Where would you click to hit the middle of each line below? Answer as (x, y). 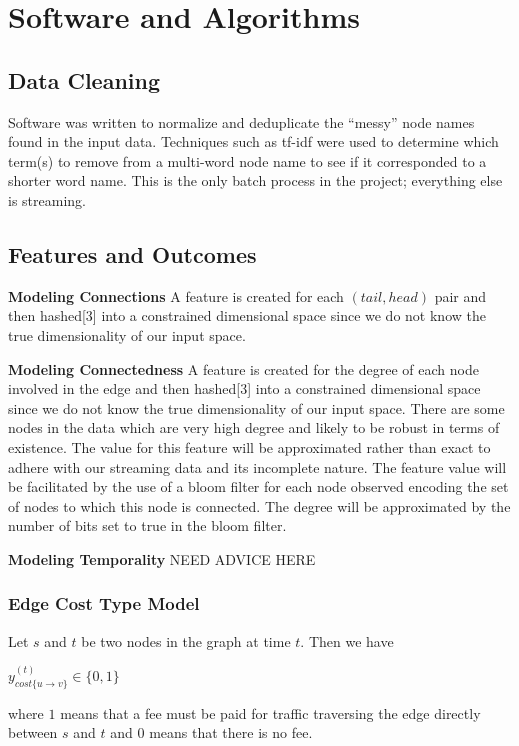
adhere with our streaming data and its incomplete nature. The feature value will (257, 466)
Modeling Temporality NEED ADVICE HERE (162, 558)
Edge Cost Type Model (104, 603)
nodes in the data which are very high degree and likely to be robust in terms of (254, 427)
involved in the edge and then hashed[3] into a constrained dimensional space (244, 388)
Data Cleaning (84, 79)
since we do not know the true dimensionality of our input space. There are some (256, 407)
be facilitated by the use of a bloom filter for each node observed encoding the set (258, 486)
